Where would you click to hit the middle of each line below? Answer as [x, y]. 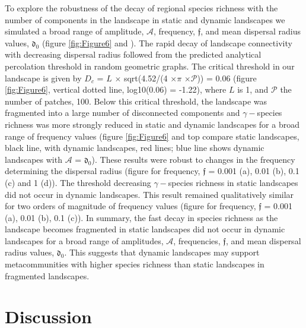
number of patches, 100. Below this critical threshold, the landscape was [136, 101]
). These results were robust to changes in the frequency [193, 159]
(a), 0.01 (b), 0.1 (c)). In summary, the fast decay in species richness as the [141, 217]
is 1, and [253, 89]
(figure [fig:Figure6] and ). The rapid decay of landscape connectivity [167, 42]
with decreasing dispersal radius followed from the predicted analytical [133, 54]
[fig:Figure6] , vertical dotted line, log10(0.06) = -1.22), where [116, 89]
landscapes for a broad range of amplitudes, [84, 240]
